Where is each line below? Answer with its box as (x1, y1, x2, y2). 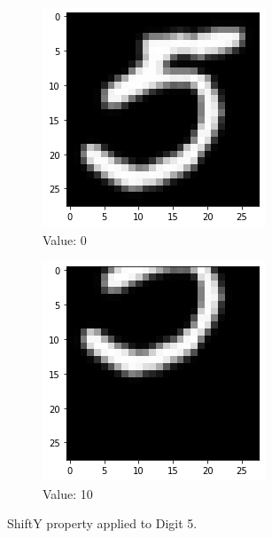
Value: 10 (43, 484, 93, 502)
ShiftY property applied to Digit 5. (7, 514, 198, 533)
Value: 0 (43, 230, 87, 249)
